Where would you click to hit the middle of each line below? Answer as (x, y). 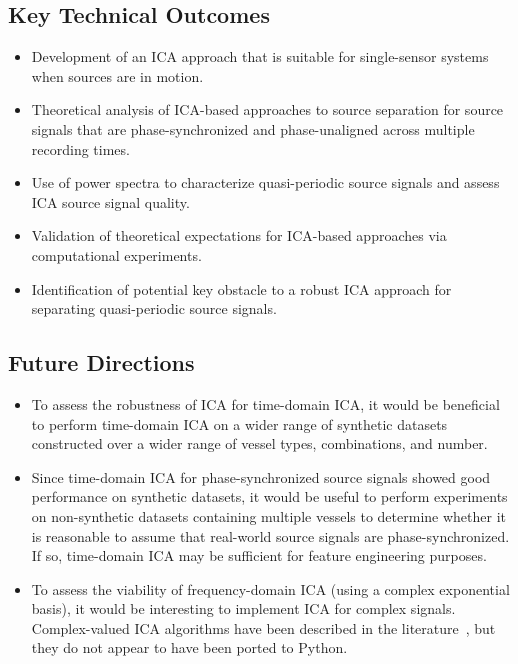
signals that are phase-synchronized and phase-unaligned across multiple (253, 128)
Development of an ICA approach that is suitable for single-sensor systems (260, 56)
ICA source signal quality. (110, 201)
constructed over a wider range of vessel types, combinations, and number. (259, 443)
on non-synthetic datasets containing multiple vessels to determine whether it (268, 515)
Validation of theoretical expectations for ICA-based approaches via (239, 235)
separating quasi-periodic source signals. (154, 308)
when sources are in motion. (117, 75)
